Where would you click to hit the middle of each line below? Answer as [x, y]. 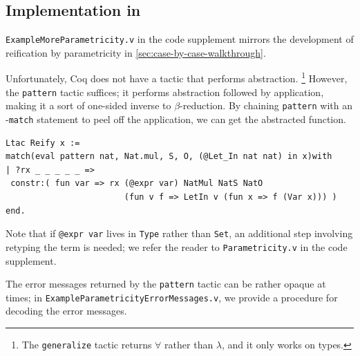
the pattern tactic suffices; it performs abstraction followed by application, [165, 92]
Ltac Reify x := [43, 143]
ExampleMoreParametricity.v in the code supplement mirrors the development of [180, 39]
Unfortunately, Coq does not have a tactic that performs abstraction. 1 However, [177, 77]
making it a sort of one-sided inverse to [88, 105]
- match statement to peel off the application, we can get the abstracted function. [176, 119]
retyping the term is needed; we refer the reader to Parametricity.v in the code [177, 246]
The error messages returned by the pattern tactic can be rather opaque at [166, 284]
